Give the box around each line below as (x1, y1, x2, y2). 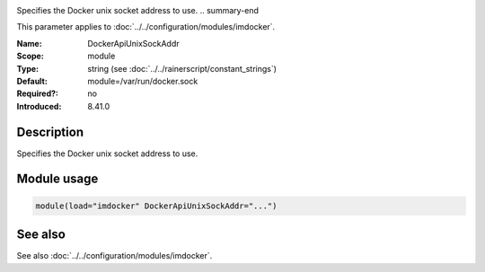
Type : (16, 63, 40, 74)
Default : (16, 75, 48, 86)
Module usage (16, 171, 99, 187)
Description (16, 124, 84, 139)
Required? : (16, 88, 58, 99)
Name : (16, 38, 42, 48)
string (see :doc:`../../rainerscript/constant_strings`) (87, 63, 278, 74)
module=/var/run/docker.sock (87, 75, 198, 86)
